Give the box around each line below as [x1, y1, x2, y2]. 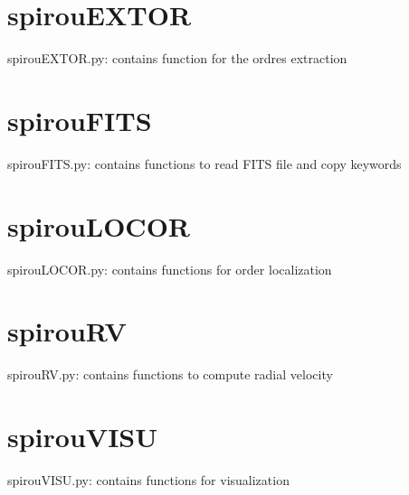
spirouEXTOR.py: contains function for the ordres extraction [7, 49, 347, 68]
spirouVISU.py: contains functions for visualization [7, 471, 290, 489]
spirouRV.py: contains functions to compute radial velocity [7, 365, 333, 384]
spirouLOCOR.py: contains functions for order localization [7, 259, 332, 278]
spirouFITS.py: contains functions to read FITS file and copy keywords [7, 154, 402, 173]
